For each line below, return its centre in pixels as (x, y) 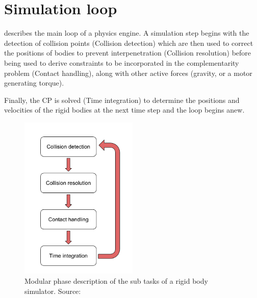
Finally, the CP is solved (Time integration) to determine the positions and (122, 100)
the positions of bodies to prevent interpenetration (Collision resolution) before (128, 53)
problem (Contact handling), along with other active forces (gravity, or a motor (128, 73)
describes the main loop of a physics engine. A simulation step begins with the (127, 33)
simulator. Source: (53, 291)
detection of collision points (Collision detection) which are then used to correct (129, 43)
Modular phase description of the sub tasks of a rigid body (116, 280)
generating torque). (34, 83)
